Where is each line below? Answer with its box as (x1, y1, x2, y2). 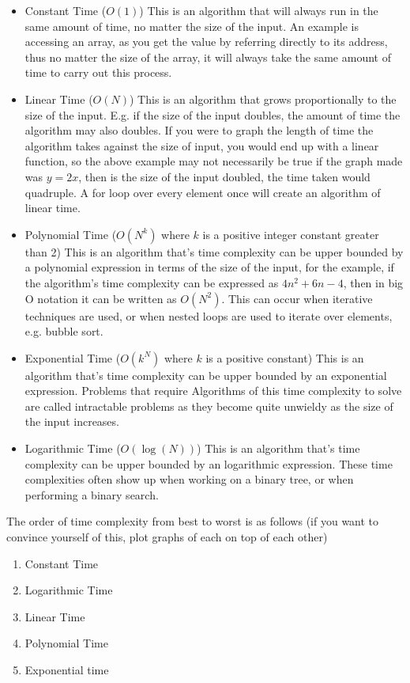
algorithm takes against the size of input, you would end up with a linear (24, 137, 379, 154)
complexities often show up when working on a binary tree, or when (24, 471, 354, 488)
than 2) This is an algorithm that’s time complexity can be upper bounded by (24, 243, 404, 260)
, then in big (343, 274, 404, 290)
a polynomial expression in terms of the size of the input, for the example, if (24, 259, 394, 275)
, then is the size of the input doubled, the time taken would (78, 168, 371, 184)
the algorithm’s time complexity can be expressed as (24, 274, 279, 290)
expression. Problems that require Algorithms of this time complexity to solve (24, 382, 402, 399)
